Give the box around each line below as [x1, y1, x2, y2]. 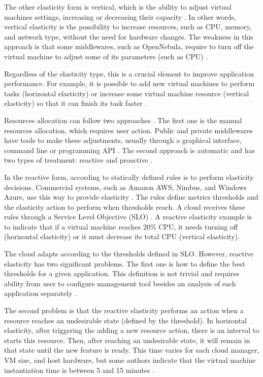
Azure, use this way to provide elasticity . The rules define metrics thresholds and [4, 192, 258, 202]
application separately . [4, 288, 77, 298]
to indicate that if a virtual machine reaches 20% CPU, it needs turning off [4, 221, 238, 232]
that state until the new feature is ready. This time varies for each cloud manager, [4, 345, 259, 355]
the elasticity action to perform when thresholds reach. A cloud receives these [4, 201, 245, 212]
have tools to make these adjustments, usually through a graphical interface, [4, 135, 242, 145]
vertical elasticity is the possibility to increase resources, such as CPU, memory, [4, 21, 252, 32]
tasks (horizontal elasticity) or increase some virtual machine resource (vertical [4, 88, 249, 98]
